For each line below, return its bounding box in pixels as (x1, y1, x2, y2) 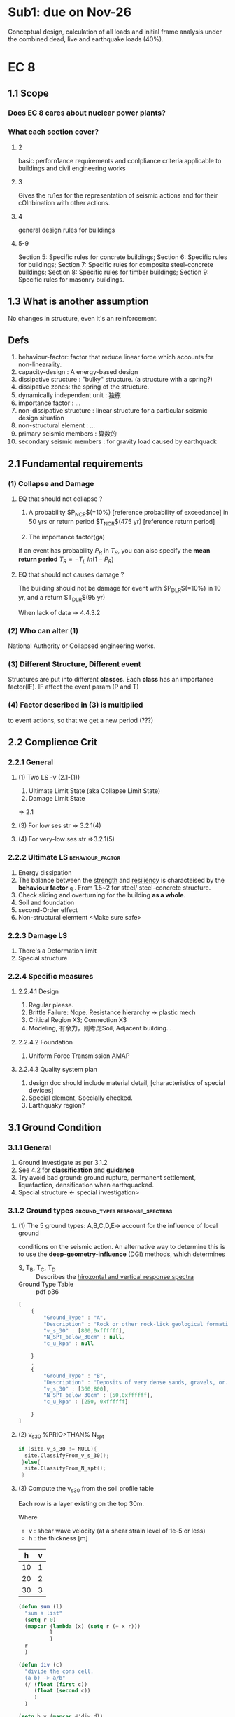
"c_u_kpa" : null (43, 1340, 94, 1347)
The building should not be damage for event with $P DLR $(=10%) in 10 (17, 584, 221, 594)
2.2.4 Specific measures (8, 971, 94, 981)
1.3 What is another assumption (8, 296, 149, 308)
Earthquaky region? (28, 1101, 85, 1110)
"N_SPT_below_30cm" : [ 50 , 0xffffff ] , (43, 1392, 153, 1399)
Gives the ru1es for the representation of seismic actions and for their (17, 191, 218, 200)
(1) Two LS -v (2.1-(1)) (17, 773, 80, 782)
